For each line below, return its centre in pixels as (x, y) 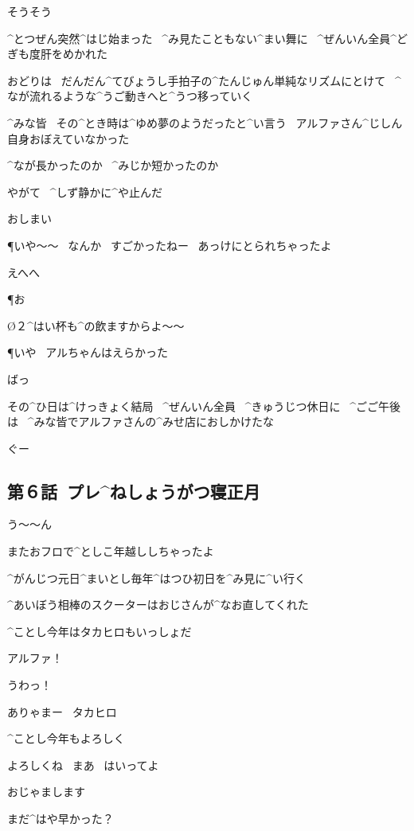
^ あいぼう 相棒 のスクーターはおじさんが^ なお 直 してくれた (158, 605)
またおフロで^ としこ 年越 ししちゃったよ (111, 551)
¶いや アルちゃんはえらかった (88, 352)
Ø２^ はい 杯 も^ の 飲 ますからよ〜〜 (96, 325)
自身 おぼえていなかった (68, 138)
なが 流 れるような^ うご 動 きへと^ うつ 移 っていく (130, 96)
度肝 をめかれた (68, 54)
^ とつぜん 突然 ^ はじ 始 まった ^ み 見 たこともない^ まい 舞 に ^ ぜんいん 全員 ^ (202, 38)
